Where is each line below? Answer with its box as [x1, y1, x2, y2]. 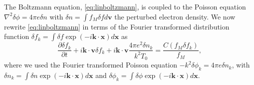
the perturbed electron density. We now [114, 11, 236, 21]
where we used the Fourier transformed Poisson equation [4, 59, 178, 70]
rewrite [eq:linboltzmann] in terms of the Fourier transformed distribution [4, 21, 230, 31]
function [4, 31, 29, 41]
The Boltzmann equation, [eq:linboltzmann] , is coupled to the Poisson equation [4, 1, 246, 11]
